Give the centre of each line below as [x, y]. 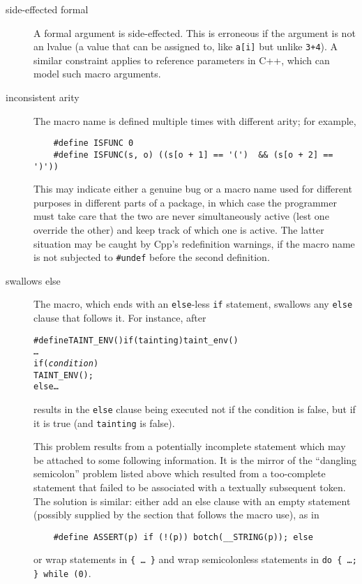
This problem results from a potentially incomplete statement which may [190, 446]
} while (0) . [62, 573]
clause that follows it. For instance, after [120, 318]
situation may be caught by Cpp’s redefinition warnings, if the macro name [194, 243]
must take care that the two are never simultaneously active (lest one [181, 216]
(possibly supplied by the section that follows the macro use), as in [176, 515]
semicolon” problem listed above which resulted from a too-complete [180, 473]
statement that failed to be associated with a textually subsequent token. [190, 487]
